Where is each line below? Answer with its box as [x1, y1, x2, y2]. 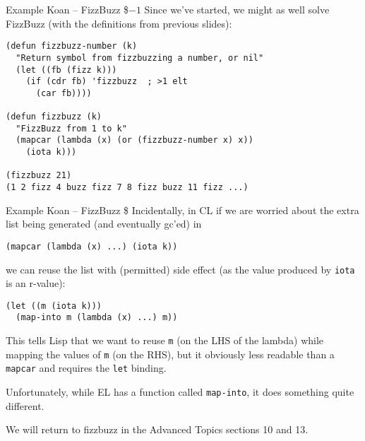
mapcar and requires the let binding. [6, 360, 167, 375]
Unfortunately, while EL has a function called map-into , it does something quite [6, 384, 354, 399]
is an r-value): [6, 276, 66, 290]
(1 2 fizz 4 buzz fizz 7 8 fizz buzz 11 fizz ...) [6, 182, 249, 193]
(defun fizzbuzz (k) [6, 112, 102, 122]
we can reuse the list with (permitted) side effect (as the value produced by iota [6, 261, 355, 276]
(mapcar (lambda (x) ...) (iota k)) [6, 241, 178, 252]
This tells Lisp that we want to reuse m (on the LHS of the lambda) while [6, 333, 324, 348]
